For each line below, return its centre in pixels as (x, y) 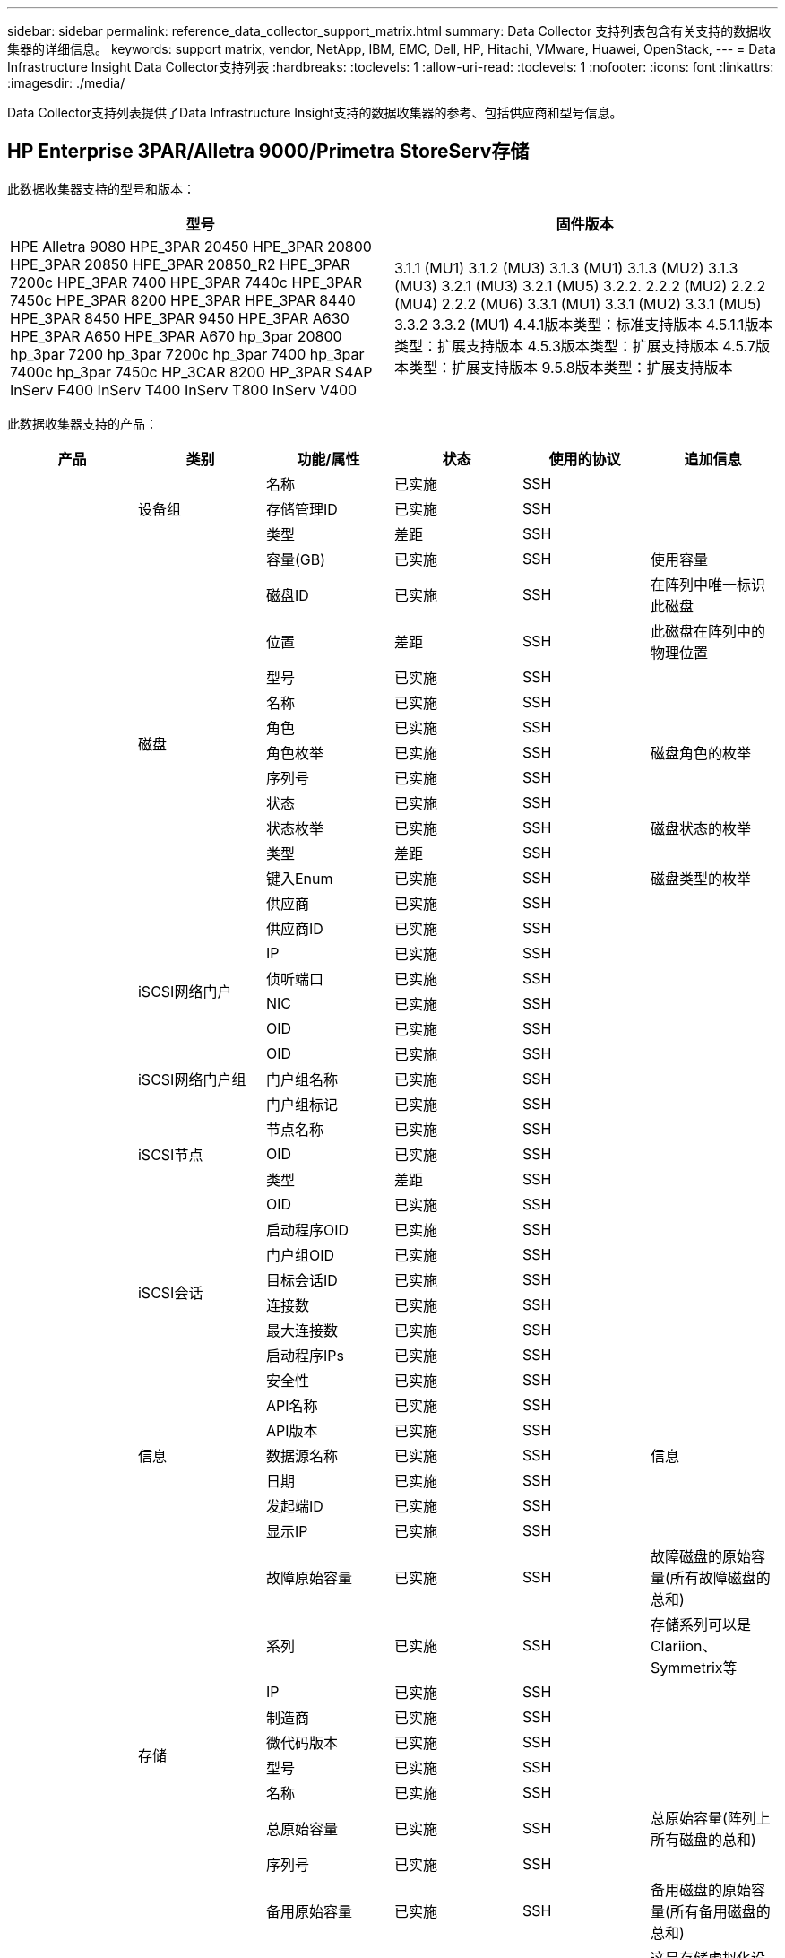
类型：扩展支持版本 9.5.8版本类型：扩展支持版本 (571, 367)
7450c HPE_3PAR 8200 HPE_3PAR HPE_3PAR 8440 (183, 300)
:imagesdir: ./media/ (66, 83)
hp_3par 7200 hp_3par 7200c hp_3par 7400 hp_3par (187, 354)
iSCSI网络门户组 (192, 1079)
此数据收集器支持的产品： (82, 423)
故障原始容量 (309, 1577)
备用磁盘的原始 (700, 1889)
